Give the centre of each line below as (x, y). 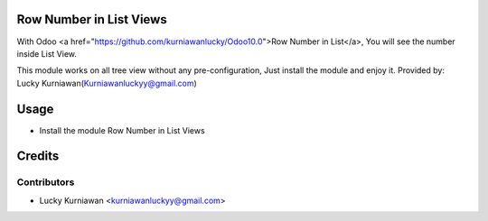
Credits (38, 157)
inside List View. (47, 53)
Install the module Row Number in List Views (122, 130)
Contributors (46, 182)
